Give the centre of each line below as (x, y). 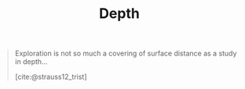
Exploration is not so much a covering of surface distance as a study (126, 53)
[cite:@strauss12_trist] (51, 77)
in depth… (31, 62)
